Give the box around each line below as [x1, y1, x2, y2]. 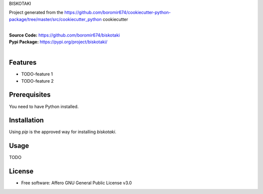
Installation [9, 116, 44, 124]
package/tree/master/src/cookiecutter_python [9, 16, 102, 22]
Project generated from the [9, 10, 63, 16]
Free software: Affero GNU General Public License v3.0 [21, 180, 132, 186]
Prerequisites [9, 90, 51, 99]
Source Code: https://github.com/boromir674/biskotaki [9, 32, 120, 38]
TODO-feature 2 [21, 78, 54, 84]
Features [9, 58, 37, 67]
